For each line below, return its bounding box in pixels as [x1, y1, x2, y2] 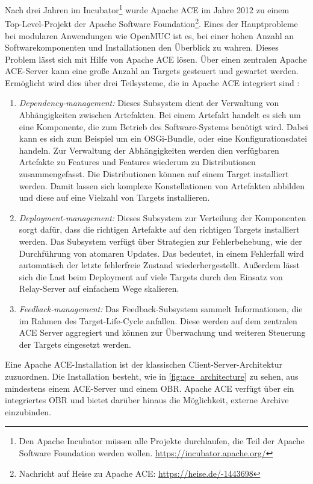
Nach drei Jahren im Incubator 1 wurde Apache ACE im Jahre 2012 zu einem [5, 2, 290, 16]
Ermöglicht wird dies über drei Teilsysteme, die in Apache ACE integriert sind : [5, 76, 300, 89]
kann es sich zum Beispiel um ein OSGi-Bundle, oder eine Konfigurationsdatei [19, 132, 308, 145]
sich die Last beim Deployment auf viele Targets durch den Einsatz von [19, 270, 283, 283]
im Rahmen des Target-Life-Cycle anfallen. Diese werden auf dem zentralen [19, 314, 297, 327]
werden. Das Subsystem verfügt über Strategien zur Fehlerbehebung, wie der [19, 235, 302, 247]
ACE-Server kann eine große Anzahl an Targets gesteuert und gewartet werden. [5, 64, 299, 77]
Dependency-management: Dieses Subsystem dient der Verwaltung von [19, 96, 279, 109]
